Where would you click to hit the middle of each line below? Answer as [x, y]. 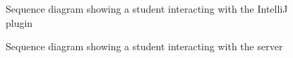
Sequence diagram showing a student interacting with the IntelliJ [147, 8]
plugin [19, 22]
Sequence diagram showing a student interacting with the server [144, 46]
